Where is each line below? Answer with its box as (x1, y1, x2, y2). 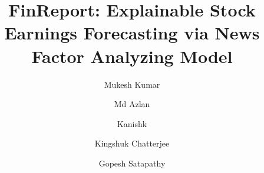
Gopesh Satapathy (98, 157, 166, 169)
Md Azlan (114, 98, 150, 110)
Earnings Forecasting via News (4, 21, 260, 45)
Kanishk (117, 117, 147, 129)
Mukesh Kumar (104, 78, 160, 90)
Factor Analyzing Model (31, 44, 233, 68)
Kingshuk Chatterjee (94, 137, 170, 149)
